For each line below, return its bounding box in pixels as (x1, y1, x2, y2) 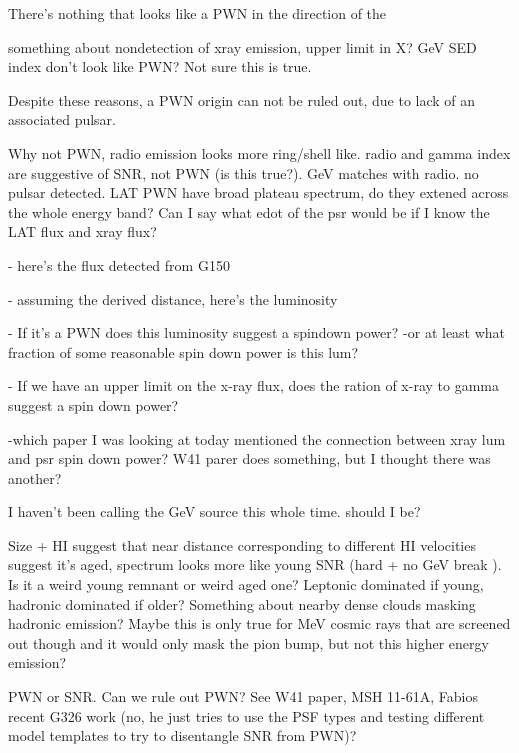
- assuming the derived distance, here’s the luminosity (8, 288, 338, 309)
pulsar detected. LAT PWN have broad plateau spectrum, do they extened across (8, 182, 509, 203)
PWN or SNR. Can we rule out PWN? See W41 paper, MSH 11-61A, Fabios (8, 686, 478, 707)
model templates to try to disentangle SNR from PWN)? (8, 725, 357, 746)
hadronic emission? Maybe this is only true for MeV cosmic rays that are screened (8, 613, 511, 634)
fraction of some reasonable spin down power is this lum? (8, 341, 359, 362)
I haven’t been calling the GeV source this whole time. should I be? (8, 501, 421, 522)
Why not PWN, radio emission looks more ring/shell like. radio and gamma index (8, 142, 511, 163)
